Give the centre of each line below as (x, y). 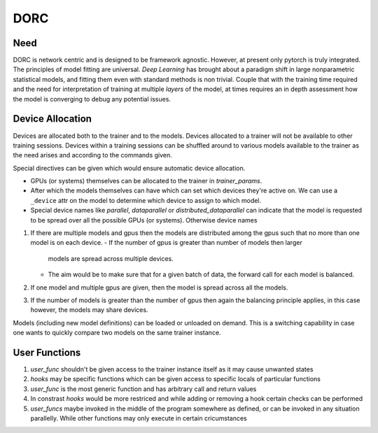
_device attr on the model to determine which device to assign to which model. (146, 200)
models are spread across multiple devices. (111, 258)
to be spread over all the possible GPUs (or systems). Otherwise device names (144, 220)
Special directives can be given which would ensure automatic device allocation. (129, 168)
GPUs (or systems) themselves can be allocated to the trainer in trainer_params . (146, 181)
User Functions (47, 352)
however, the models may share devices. (89, 310)
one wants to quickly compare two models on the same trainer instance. (117, 333)
